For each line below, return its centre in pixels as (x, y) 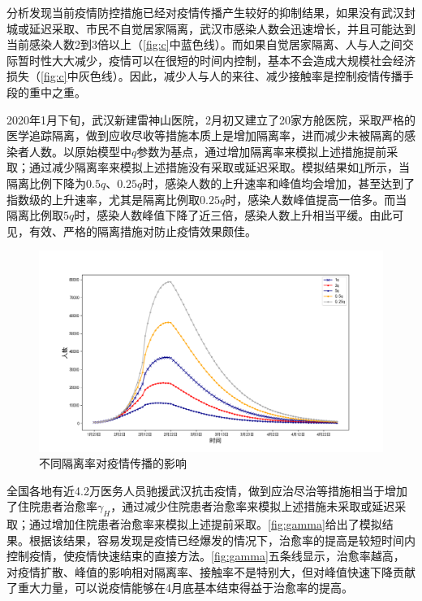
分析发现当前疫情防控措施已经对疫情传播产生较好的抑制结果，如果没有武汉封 (211, 12)
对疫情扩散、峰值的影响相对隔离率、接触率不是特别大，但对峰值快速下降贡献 (211, 571)
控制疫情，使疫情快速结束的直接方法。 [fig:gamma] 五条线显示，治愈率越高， (206, 556)
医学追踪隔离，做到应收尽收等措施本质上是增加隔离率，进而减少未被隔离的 (205, 135)
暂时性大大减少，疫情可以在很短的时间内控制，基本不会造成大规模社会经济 (216, 60)
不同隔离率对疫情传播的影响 (113, 463)
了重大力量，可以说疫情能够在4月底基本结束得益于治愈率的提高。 (180, 588)
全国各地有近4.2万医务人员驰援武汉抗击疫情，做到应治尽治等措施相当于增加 (207, 490)
